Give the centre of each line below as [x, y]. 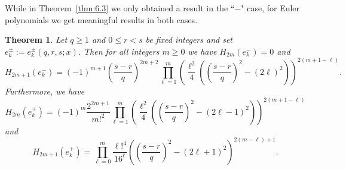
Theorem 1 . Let [36, 40]
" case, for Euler [270, 8]
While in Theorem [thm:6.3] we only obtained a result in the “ [120, 8]
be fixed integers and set [189, 40]
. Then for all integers [119, 51]
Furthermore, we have [45, 91]
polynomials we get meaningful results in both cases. [101, 19]
